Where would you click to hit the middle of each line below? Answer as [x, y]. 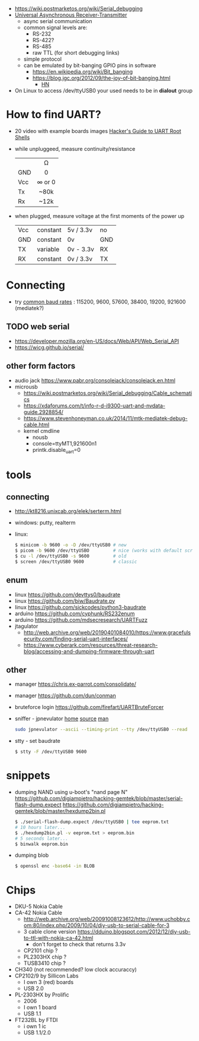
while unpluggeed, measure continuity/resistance [75, 148]
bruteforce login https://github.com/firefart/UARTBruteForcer [89, 707]
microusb [26, 387]
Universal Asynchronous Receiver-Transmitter [71, 15]
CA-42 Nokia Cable [38, 913]
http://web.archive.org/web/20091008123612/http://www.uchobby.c [107, 919]
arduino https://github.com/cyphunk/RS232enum [75, 613]
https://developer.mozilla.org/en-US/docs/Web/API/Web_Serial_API [97, 341]
